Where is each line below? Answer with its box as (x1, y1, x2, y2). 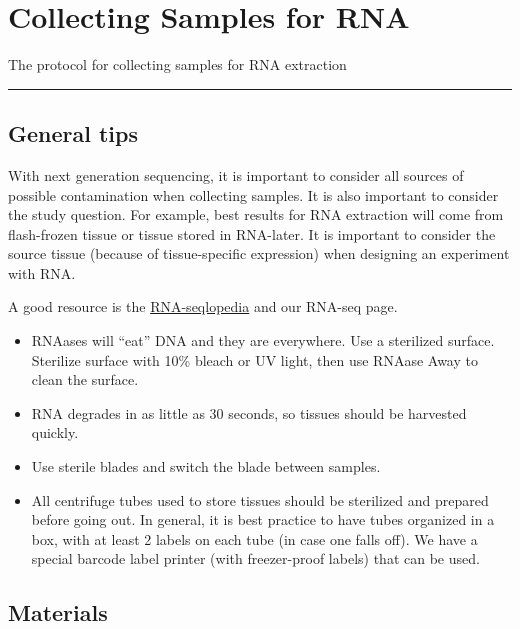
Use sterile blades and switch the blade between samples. (31, 456, 381, 477)
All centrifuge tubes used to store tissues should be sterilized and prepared (31, 489, 489, 510)
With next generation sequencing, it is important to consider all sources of (8, 164, 464, 185)
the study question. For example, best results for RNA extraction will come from (8, 204, 504, 225)
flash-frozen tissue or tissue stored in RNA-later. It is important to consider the (8, 223, 496, 244)
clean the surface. (31, 369, 139, 390)
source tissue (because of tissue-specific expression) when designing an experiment (8, 243, 510, 264)
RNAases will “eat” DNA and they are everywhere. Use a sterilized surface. (31, 330, 495, 351)
